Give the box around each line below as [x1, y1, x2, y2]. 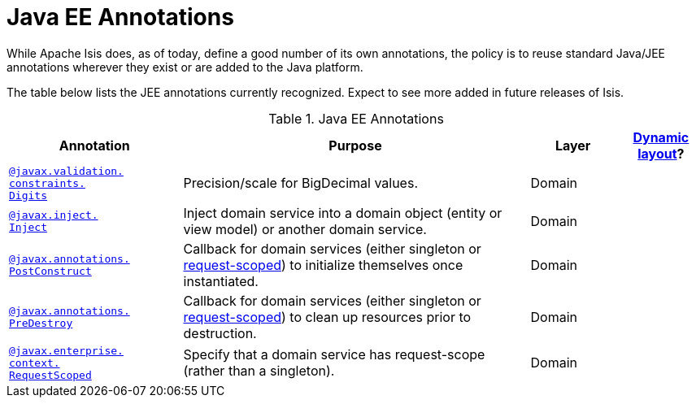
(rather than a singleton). [183, 363, 335, 380]
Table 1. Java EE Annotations [268, 110, 444, 127]
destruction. [183, 324, 257, 341]
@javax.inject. [9, 208, 98, 221]
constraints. [9, 176, 85, 189]
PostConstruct [9, 264, 92, 277]
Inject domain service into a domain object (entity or [183, 204, 502, 221]
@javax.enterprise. [9, 344, 124, 357]
